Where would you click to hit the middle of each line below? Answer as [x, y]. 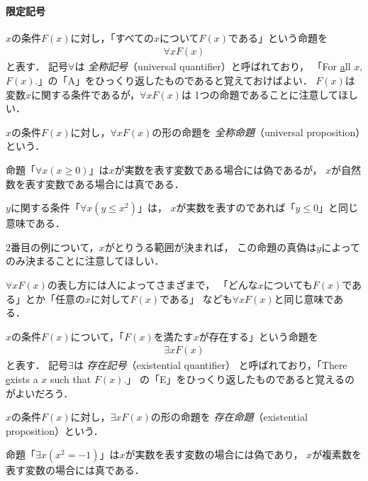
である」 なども [196, 298]
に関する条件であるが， [86, 94]
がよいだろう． [40, 393]
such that [71, 378]
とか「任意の [55, 298]
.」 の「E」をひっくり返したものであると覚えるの [239, 378]
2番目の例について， [52, 247]
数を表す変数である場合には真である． [95, 183]
